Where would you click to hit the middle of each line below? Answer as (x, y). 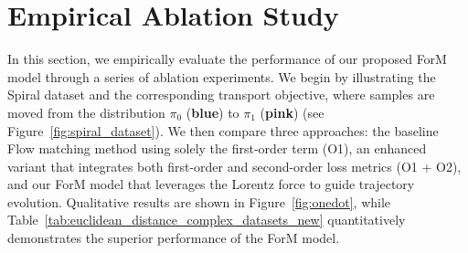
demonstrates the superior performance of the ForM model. (174, 238)
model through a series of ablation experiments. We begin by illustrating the (222, 76)
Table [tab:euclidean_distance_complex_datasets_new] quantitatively (207, 220)
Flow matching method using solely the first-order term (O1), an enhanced (217, 148)
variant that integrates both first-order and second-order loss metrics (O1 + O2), (234, 166)
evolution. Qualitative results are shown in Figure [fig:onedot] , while (199, 201)
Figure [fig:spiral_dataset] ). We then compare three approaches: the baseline (223, 130)
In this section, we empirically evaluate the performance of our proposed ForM (227, 59)
